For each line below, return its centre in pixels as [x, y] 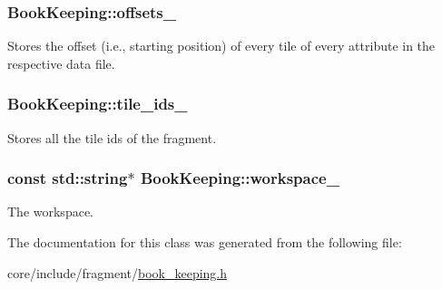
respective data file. [61, 63]
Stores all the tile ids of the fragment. [112, 137]
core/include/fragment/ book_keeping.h [118, 272]
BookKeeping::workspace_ [240, 178]
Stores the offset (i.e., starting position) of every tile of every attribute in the [221, 46]
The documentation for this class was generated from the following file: [205, 242]
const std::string [68, 178]
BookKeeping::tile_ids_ [98, 104]
